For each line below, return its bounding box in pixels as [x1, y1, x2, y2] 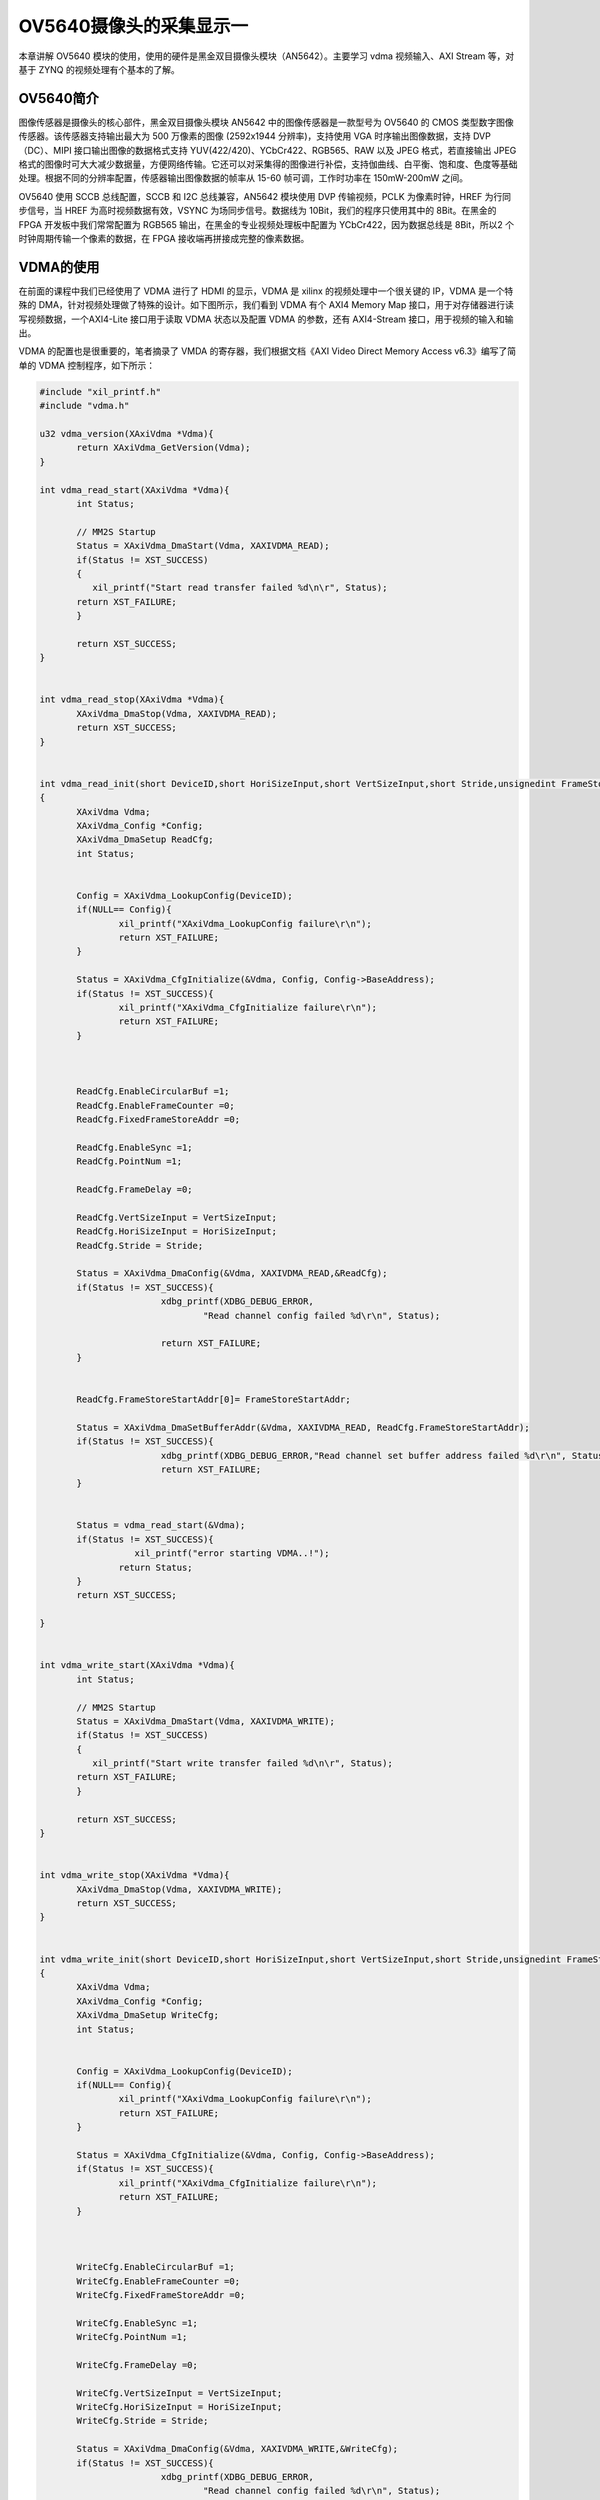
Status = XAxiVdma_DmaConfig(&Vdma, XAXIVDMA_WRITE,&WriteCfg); [76, 2443, 399, 2455]
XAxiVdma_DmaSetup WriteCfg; [76, 2010, 220, 2021]
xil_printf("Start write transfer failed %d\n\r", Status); [91, 1758, 394, 1769]
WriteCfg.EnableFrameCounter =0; [76, 2275, 240, 2287]
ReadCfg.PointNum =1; [76, 1156, 183, 1167]
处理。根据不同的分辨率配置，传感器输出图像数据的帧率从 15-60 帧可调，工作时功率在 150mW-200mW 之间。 [18, 172, 469, 184]
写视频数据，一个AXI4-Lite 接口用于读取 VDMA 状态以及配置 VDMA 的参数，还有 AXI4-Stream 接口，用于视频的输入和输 [18, 313, 514, 325]
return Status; [118, 1561, 194, 1573]
